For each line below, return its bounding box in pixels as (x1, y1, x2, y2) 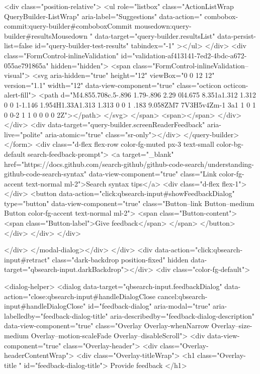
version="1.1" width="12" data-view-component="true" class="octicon (4, 79, 222, 90)
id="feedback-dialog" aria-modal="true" (88, 301, 211, 311)
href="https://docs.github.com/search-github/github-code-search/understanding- (4, 158, 254, 169)
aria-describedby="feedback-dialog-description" (110, 310, 255, 321)
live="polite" (4, 129, 43, 139)
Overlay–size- (211, 320, 252, 331)
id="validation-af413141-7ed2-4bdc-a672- (121, 50, 247, 60)
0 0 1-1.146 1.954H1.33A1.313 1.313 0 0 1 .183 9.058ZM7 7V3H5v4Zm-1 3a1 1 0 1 (4, 99, 256, 110)
